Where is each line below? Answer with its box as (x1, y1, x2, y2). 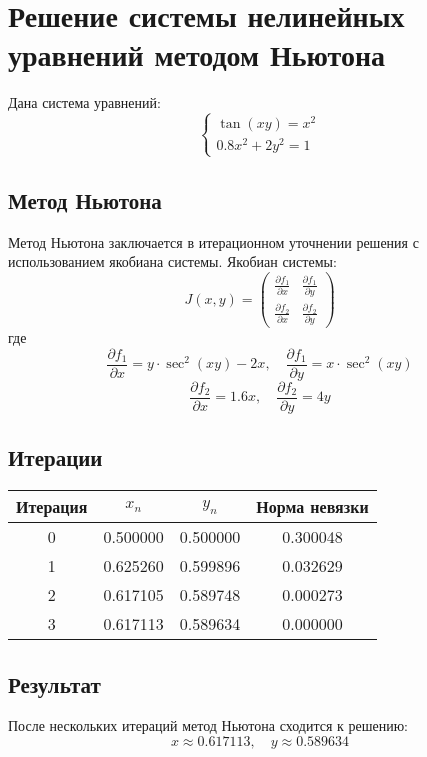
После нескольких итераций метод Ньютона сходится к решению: (8, 715, 408, 736)
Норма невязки (256, 495, 369, 519)
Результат (8, 668, 101, 699)
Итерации (8, 442, 103, 473)
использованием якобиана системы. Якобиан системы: (8, 251, 337, 272)
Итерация (16, 495, 88, 519)
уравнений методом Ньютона (8, 34, 386, 75)
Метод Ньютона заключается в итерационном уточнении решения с (8, 231, 419, 252)
